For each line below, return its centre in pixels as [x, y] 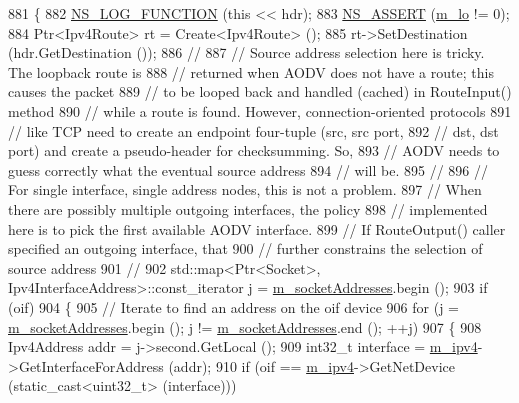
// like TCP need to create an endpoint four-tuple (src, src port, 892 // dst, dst [253, 130]
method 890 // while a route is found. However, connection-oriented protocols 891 [260, 110]
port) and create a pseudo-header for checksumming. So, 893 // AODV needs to [254, 150]
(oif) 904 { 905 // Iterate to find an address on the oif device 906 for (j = [234, 306]
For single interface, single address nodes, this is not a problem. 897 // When [245, 189]
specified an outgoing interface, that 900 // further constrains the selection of [245, 248]
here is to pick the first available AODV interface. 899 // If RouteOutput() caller [257, 228]
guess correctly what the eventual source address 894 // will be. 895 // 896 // [248, 169]
